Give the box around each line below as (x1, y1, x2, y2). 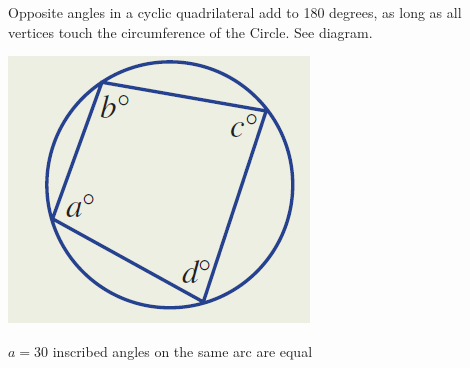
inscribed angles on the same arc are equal (52, 340, 313, 361)
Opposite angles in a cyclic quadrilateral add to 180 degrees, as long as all (8, 2, 462, 22)
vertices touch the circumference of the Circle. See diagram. (8, 21, 373, 42)
